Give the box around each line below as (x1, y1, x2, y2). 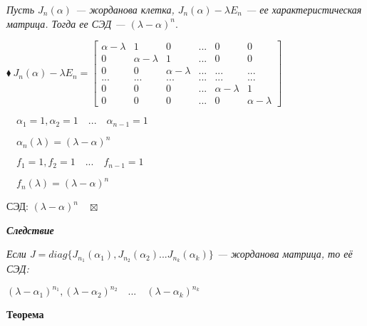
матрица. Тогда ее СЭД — (6, 16, 125, 31)
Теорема (6, 307, 44, 322)
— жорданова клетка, (75, 2, 175, 16)
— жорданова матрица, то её (217, 246, 353, 261)
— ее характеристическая (245, 2, 362, 16)
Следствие (6, 222, 54, 237)
